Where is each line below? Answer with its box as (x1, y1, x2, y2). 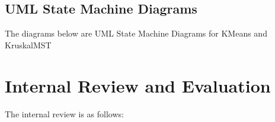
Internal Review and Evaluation (5, 73, 271, 97)
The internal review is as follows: (5, 107, 124, 120)
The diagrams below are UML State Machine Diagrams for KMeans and (5, 27, 267, 39)
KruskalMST (5, 38, 52, 51)
